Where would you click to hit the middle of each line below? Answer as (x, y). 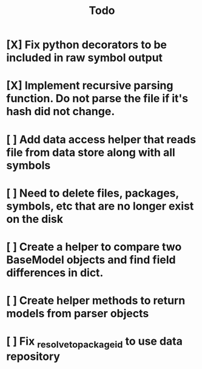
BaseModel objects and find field (91, 260)
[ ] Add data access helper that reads (101, 139)
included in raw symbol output (84, 58)
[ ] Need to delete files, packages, (93, 193)
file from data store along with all (91, 152)
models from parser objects (78, 314)
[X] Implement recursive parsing (90, 86)
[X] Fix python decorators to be (87, 45)
